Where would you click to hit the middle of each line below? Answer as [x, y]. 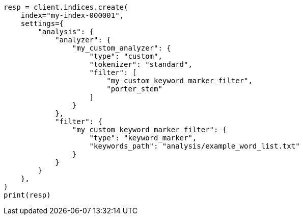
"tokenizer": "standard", [141, 64]
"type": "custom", [126, 56]
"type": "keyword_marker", [143, 138]
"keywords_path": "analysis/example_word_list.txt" [195, 146]
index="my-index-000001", [72, 15]
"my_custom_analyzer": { [121, 48]
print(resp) [27, 195]
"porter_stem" [134, 89]
